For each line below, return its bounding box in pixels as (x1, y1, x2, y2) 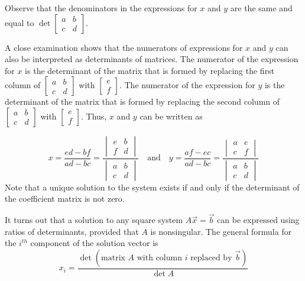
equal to (5, 16, 34, 28)
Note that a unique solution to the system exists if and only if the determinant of (5, 180, 300, 193)
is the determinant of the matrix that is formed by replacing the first (25, 64, 275, 76)
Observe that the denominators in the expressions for (5, 2, 197, 14)
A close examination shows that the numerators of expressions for (5, 41, 243, 53)
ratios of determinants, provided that (5, 225, 139, 237)
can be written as (139, 109, 203, 122)
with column (137, 254, 182, 263)
